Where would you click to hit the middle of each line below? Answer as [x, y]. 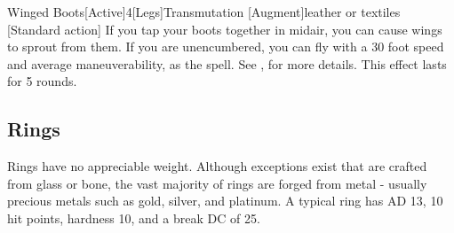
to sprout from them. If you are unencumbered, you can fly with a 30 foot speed [226, 47]
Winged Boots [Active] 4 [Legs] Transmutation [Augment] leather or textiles [204, 12]
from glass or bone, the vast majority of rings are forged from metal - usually [217, 183]
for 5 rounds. [42, 81]
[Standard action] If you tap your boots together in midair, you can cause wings [225, 29]
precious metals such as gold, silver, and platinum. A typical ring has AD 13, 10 [225, 201]
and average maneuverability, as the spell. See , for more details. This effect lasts [227, 63]
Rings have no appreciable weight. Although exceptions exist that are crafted [217, 166]
